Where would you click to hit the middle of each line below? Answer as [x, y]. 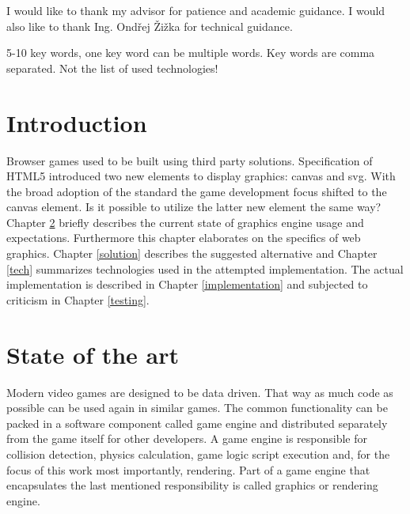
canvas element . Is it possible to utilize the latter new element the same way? [194, 207]
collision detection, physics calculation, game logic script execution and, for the [198, 454]
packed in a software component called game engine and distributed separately [197, 423]
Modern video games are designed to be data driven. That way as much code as [200, 392]
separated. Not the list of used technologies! [112, 68]
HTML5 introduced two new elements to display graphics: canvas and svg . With [201, 176]
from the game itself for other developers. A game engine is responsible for [187, 438]
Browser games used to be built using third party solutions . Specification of [190, 160]
